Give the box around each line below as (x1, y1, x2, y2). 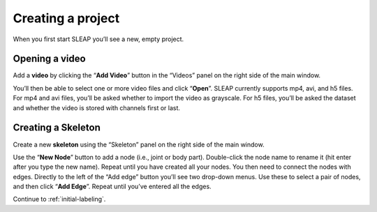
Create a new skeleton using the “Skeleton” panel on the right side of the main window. (13, 140, 265, 149)
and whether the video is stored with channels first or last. (13, 103, 181, 112)
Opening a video (13, 53, 87, 65)
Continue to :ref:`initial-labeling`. (13, 195, 106, 204)
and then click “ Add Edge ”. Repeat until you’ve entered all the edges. (13, 182, 212, 191)
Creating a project (13, 10, 120, 26)
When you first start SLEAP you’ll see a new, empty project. (13, 35, 184, 43)
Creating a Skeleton (13, 122, 101, 134)
